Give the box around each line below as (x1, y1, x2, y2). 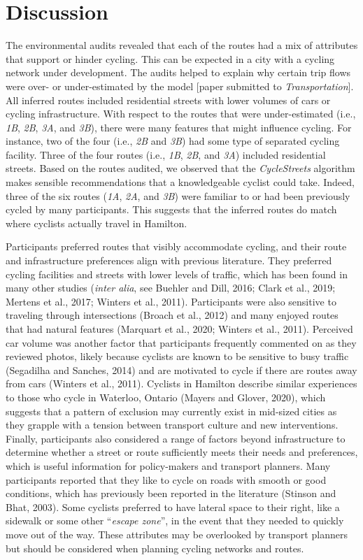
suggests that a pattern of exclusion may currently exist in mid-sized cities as (6, 403, 337, 418)
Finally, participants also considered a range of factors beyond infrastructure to (6, 431, 346, 445)
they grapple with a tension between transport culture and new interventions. (6, 417, 339, 432)
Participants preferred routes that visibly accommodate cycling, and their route (6, 239, 347, 254)
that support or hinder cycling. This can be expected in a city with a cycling (6, 51, 335, 66)
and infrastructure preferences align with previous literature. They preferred (6, 253, 332, 268)
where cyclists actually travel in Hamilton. (6, 215, 187, 230)
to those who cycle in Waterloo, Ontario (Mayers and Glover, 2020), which (6, 389, 326, 404)
